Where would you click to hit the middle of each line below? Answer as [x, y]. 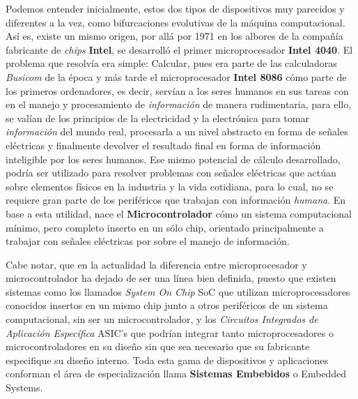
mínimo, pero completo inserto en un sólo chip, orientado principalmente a [165, 227]
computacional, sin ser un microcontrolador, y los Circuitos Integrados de [162, 319]
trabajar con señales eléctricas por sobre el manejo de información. [148, 241]
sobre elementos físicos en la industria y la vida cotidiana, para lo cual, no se [170, 186]
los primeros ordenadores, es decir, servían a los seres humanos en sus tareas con [177, 90]
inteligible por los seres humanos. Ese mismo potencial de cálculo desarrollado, [173, 159]
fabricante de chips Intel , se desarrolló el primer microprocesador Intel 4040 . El [179, 49]
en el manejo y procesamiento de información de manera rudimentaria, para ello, [179, 104]
